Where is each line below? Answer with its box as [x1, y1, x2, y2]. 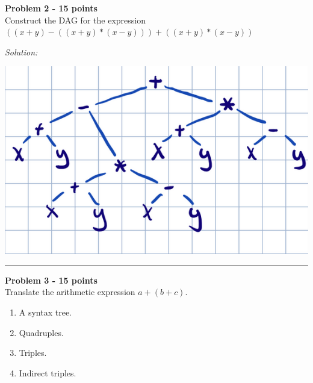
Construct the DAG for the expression [5, 13, 146, 26]
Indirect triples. [19, 366, 76, 379]
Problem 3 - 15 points [5, 273, 98, 286]
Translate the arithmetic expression [5, 285, 135, 298]
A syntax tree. [19, 305, 72, 318]
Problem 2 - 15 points [5, 2, 98, 14]
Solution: [5, 45, 38, 58]
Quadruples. [19, 326, 64, 338]
